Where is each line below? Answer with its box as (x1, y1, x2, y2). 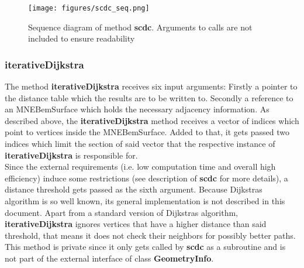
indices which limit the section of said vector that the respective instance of (5, 138, 275, 150)
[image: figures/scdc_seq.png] (28, 4, 150, 12)
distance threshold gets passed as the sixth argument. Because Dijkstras (5, 183, 262, 195)
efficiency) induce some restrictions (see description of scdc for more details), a (5, 171, 288, 184)
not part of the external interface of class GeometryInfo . (5, 252, 214, 264)
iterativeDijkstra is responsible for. (5, 149, 138, 161)
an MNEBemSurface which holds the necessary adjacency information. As (5, 103, 270, 115)
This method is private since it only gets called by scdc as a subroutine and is (5, 240, 286, 253)
